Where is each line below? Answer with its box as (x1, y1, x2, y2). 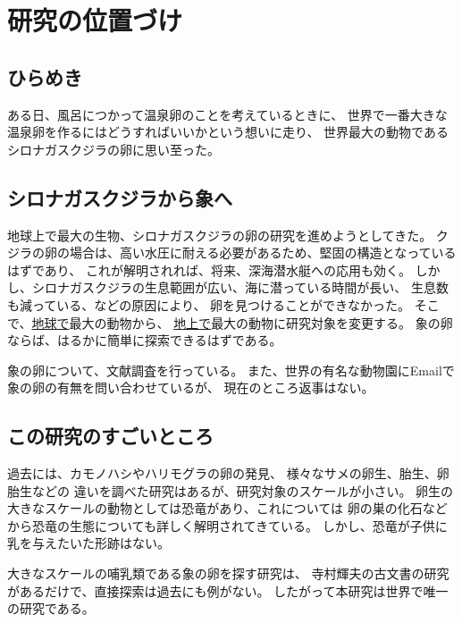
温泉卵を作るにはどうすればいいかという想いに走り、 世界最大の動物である (7, 122, 449, 141)
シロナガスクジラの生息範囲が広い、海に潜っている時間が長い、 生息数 (31, 278, 449, 297)
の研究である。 (7, 599, 95, 618)
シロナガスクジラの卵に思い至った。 (7, 139, 220, 158)
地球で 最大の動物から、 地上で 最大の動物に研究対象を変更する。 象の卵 (31, 313, 453, 332)
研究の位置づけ (7, 2, 183, 38)
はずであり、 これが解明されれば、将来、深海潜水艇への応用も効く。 (7, 260, 411, 279)
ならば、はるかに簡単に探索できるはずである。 (7, 331, 282, 349)
